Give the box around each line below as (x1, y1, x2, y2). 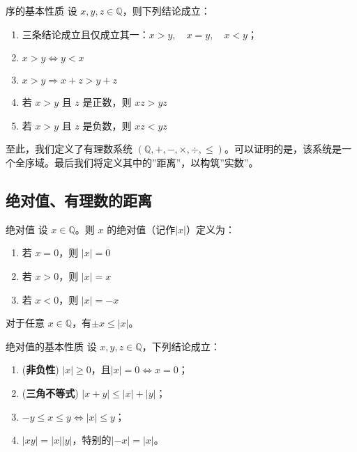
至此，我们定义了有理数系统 (6, 141, 132, 156)
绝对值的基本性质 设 (6, 338, 97, 353)
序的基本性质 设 (6, 3, 77, 17)
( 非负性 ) (22, 362, 59, 377)
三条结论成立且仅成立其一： (22, 26, 149, 41)
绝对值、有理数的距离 (6, 189, 152, 210)
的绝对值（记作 (107, 221, 176, 236)
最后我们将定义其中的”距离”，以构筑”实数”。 (54, 155, 259, 169)
